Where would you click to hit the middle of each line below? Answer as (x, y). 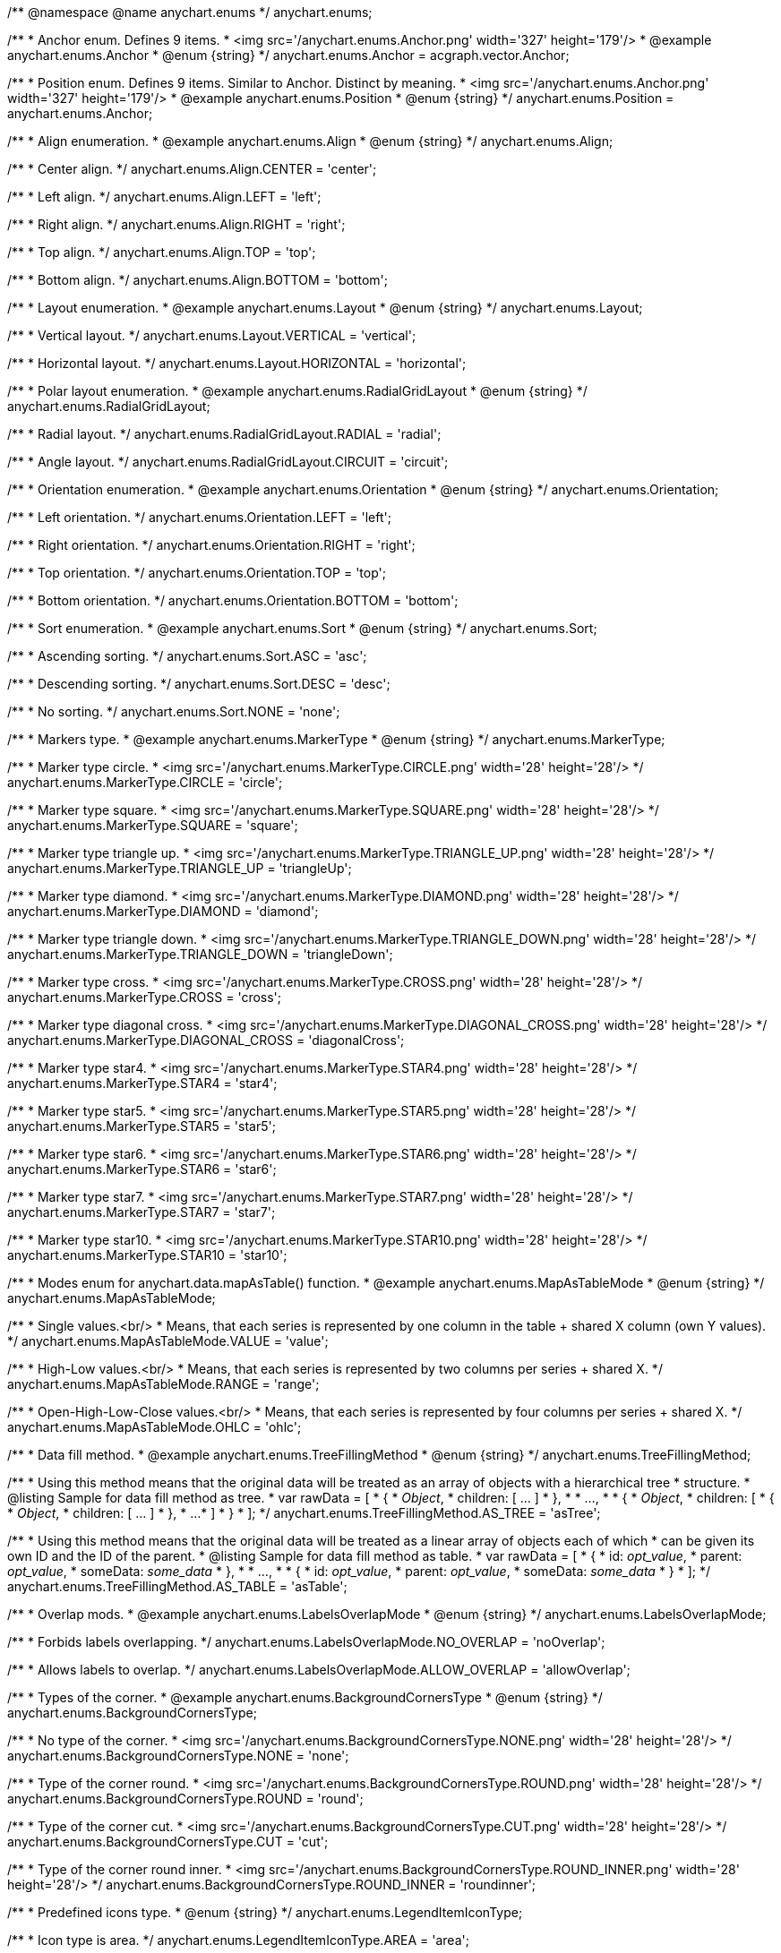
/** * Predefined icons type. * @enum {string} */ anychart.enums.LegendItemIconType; (265, 1912)
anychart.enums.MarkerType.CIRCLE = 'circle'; (145, 782)
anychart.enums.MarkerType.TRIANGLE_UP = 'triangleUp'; (180, 868)
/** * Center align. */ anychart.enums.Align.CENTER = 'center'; (192, 169)
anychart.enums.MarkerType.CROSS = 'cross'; (145, 997)
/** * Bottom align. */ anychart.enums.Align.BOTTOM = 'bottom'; (197, 280)
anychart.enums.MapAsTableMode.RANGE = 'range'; (163, 1384)
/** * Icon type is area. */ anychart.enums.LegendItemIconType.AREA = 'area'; (238, 1940)
